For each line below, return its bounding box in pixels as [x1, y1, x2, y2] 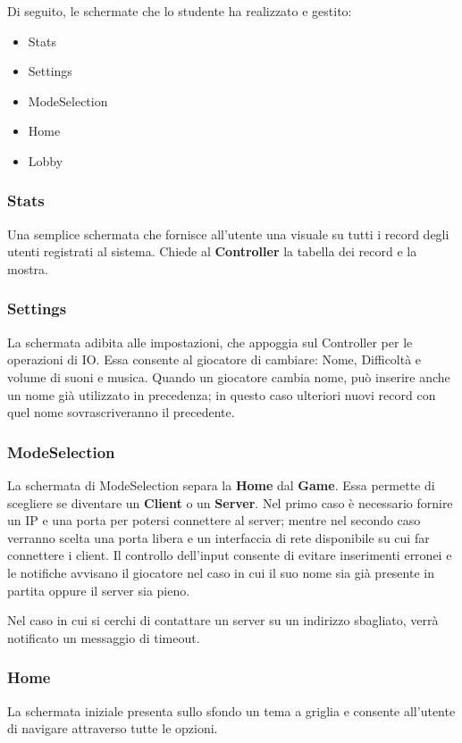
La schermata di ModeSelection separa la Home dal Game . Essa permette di [7, 475, 435, 494]
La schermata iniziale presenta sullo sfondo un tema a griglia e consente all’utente [7, 701, 456, 720]
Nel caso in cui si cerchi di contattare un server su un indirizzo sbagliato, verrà [7, 611, 439, 630]
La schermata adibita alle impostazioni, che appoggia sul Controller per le [7, 332, 413, 351]
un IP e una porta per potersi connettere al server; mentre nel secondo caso [7, 511, 421, 530]
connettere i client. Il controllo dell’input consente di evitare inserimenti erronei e [7, 546, 452, 564]
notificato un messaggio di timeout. [7, 628, 200, 647]
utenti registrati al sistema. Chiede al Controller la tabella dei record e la [7, 242, 417, 261]
